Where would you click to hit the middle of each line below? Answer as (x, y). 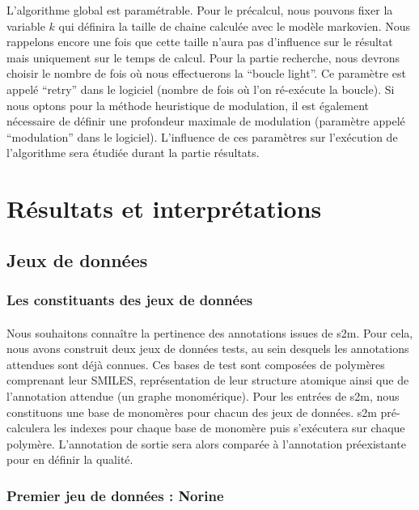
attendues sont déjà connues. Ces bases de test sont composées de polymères (196, 364)
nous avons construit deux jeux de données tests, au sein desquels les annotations (208, 348)
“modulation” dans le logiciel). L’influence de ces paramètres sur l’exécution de (202, 136)
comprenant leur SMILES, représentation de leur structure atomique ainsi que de (208, 380)
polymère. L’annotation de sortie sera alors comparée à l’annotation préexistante (206, 443)
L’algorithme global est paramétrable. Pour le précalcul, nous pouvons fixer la (200, 10)
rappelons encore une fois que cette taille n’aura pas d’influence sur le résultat (200, 42)
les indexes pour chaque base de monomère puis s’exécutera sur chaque (229, 428)
